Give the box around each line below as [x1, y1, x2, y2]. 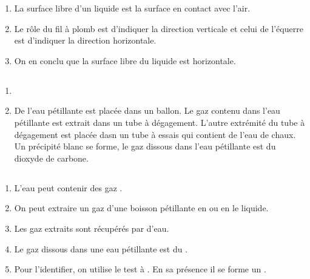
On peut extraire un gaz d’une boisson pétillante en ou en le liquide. [14, 202, 269, 214]
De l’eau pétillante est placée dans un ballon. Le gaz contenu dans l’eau [14, 104, 280, 117]
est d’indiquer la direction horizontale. [14, 34, 157, 47]
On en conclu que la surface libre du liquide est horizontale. [14, 54, 236, 67]
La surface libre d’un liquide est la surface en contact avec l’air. [14, 2, 251, 14]
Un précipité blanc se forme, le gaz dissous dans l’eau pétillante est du [14, 140, 276, 153]
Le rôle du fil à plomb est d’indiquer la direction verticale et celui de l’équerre [14, 22, 303, 34]
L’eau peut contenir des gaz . [14, 181, 123, 194]
